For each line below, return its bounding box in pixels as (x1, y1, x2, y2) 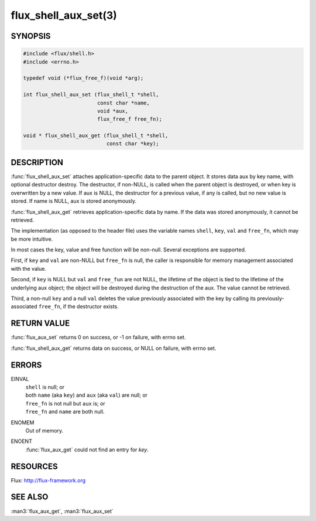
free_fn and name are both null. (25, 408, 105, 416)
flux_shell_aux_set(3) (11, 9, 117, 22)
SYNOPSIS (11, 31, 51, 41)
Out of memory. (25, 427, 64, 434)
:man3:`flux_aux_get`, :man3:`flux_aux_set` (11, 508, 114, 515)
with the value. (11, 265, 47, 272)
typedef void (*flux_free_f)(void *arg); (23, 75, 144, 81)
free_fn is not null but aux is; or (25, 400, 105, 407)
